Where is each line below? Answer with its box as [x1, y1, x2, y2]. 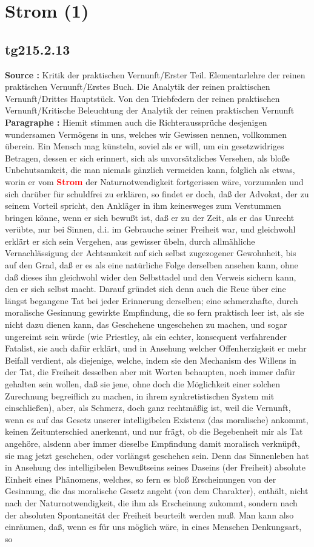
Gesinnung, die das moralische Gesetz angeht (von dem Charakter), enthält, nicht [5, 484, 309, 497]
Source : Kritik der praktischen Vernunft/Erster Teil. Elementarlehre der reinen [5, 68, 306, 81]
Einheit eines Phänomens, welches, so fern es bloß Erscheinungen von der [5, 472, 276, 485]
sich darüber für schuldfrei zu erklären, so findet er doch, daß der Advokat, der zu [5, 187, 309, 200]
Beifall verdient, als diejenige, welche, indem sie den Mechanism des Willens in [5, 353, 296, 366]
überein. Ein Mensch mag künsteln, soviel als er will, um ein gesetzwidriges [5, 140, 284, 152]
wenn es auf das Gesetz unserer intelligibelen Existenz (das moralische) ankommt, [5, 413, 309, 426]
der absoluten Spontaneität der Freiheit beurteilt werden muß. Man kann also [5, 508, 294, 521]
